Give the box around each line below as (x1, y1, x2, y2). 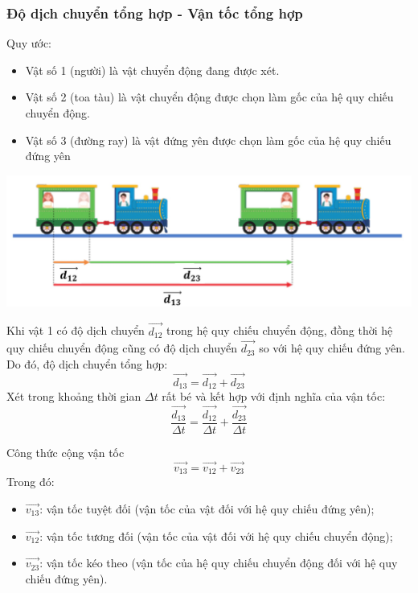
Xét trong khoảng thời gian (6, 388, 141, 405)
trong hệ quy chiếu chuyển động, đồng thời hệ (166, 322, 393, 339)
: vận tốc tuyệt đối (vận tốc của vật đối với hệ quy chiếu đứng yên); (39, 500, 375, 517)
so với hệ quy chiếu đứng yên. (259, 340, 405, 356)
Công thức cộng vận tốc (6, 444, 125, 461)
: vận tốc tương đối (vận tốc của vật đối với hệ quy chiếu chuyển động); (39, 527, 393, 544)
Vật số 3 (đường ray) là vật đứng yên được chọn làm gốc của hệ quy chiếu (25, 131, 391, 148)
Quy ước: (6, 35, 52, 51)
